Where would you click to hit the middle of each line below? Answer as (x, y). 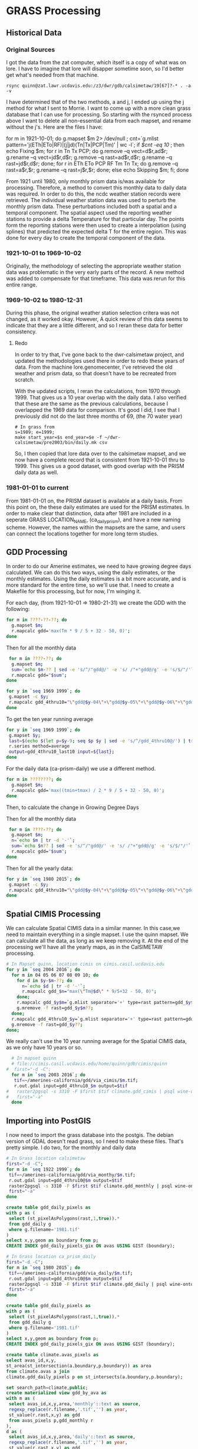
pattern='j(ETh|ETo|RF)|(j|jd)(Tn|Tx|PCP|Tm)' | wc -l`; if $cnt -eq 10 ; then (95, 144)
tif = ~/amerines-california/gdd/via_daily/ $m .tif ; (71, 1273)
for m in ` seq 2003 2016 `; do (48, 1075)
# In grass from (34, 427)
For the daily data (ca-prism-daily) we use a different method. (81, 769)
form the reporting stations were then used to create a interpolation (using (96, 225)
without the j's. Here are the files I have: (55, 127)
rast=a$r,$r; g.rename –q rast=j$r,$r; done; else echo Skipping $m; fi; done (98, 170)
